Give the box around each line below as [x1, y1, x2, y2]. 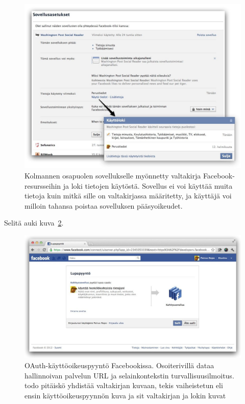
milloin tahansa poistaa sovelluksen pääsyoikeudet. [24, 200, 183, 211]
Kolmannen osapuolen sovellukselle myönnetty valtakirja [24, 170, 201, 181]
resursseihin [24, 180, 61, 191]
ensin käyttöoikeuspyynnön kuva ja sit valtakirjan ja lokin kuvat [24, 390, 226, 400]
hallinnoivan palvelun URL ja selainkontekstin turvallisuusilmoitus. [24, 370, 234, 380]
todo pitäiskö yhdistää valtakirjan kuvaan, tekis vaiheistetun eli [24, 380, 223, 391]
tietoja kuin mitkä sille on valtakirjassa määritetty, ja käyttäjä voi [24, 190, 232, 201]
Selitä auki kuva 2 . [4, 217, 64, 228]
